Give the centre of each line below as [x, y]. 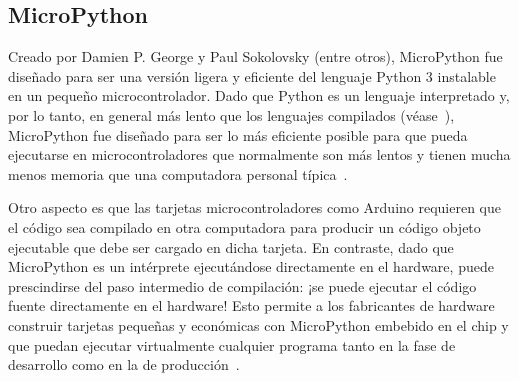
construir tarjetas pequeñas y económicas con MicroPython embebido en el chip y [258, 324]
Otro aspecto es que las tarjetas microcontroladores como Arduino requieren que [255, 207]
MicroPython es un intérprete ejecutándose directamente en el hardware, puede [251, 266]
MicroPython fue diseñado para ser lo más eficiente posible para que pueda [238, 134]
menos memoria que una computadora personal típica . [178, 173]
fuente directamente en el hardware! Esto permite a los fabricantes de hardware [251, 305]
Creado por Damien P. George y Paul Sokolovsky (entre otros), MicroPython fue [255, 56]
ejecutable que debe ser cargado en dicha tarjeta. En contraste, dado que [231, 246]
